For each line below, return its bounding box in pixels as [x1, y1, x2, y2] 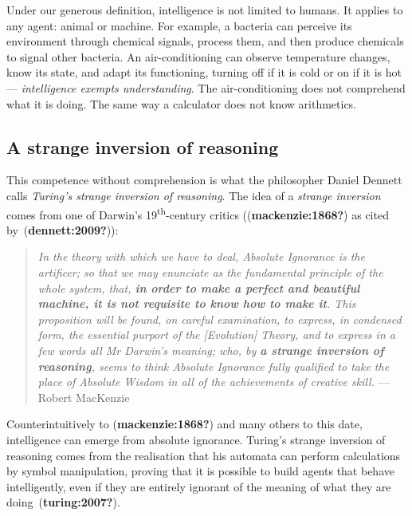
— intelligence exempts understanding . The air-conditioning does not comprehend [6, 79, 406, 96]
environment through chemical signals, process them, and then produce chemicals [6, 33, 404, 49]
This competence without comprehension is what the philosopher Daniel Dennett [6, 171, 402, 188]
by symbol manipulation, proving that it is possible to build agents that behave [6, 463, 394, 479]
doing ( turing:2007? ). [6, 494, 120, 510]
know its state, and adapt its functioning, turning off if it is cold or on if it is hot [6, 64, 402, 81]
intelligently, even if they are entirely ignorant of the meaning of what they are [6, 478, 391, 494]
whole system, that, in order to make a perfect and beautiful [37, 279, 360, 296]
